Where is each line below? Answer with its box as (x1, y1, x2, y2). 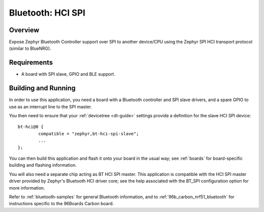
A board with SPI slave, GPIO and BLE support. (21, 71, 115, 77)
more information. (9, 185, 45, 191)
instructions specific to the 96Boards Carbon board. (9, 201, 114, 207)
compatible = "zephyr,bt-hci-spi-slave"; (38, 131, 139, 136)
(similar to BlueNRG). (9, 45, 51, 51)
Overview (9, 26, 40, 34)
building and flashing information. (9, 162, 77, 168)
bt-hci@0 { (18, 124, 44, 129)
